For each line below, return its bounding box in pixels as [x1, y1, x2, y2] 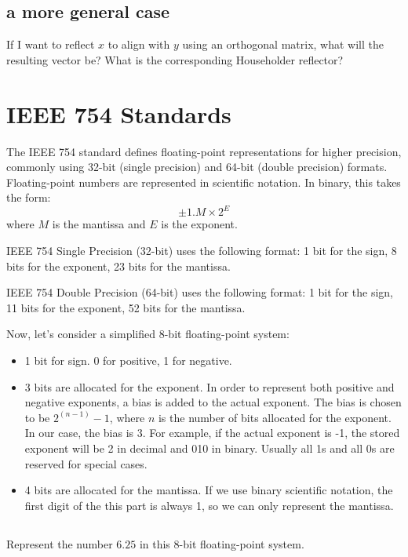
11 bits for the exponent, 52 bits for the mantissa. [6, 299, 246, 315]
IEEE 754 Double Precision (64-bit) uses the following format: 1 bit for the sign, [6, 284, 393, 300]
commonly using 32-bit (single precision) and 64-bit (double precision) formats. [6, 158, 388, 175]
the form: [6, 189, 51, 206]
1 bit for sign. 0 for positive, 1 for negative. [24, 351, 232, 368]
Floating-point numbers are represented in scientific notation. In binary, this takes [6, 173, 401, 190]
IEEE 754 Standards [6, 97, 231, 129]
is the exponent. [161, 216, 238, 232]
